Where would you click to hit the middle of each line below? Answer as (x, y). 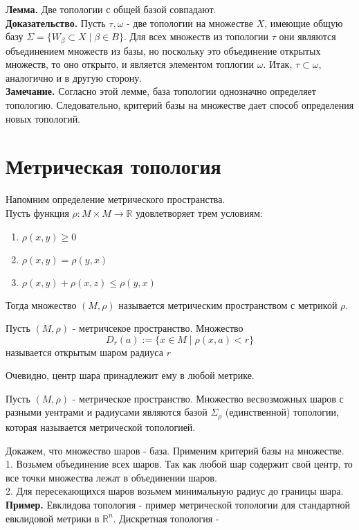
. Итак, (278, 64)
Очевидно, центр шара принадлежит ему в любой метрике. (130, 375)
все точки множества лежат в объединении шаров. (111, 477)
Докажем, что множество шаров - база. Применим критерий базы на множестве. (175, 450)
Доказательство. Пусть (56, 23)
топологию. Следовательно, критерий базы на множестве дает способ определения (180, 105)
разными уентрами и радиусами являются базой (107, 412)
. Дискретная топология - (166, 518)
